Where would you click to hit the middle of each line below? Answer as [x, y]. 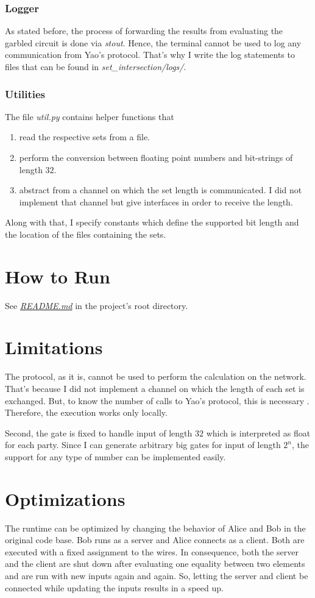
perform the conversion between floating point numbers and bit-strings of [156, 157]
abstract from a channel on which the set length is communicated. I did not [161, 190]
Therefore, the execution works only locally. [86, 412]
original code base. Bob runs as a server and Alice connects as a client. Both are [155, 540]
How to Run [58, 276]
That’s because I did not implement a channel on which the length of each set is [155, 388]
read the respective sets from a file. [84, 137]
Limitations [54, 347]
